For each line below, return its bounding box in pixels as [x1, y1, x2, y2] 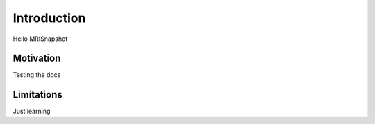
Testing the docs [12, 71, 61, 79]
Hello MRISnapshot [12, 35, 68, 43]
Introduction [12, 10, 86, 26]
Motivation [12, 53, 61, 64]
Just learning [12, 107, 51, 116]
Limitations [12, 89, 62, 100]
